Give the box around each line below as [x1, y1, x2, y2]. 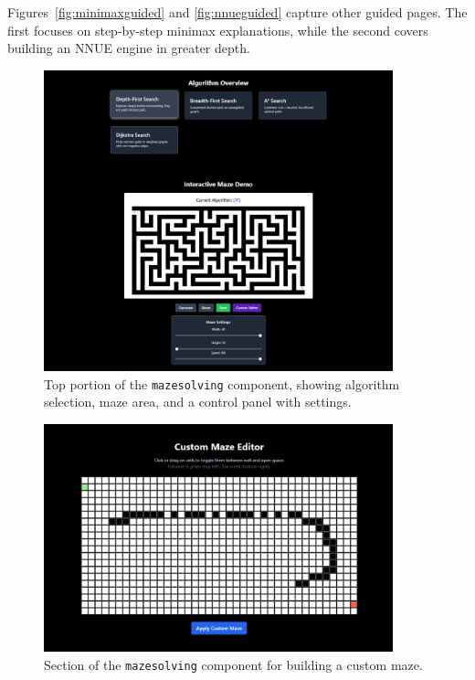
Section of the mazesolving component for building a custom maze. [44, 654, 423, 674]
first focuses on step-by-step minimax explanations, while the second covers [7, 20, 428, 39]
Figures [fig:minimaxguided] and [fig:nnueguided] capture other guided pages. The [7, 3, 468, 21]
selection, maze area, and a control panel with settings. [44, 392, 352, 411]
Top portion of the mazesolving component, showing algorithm [44, 374, 400, 393]
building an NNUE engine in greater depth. [7, 38, 250, 58]
